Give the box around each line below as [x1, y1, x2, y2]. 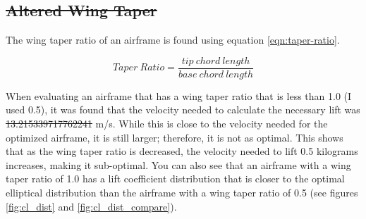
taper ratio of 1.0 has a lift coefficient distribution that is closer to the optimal [6, 171, 345, 186]
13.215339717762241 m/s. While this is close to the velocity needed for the [6, 116, 328, 131]
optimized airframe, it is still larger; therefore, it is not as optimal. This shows [6, 130, 343, 144]
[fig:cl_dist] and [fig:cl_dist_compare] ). [6, 199, 177, 213]
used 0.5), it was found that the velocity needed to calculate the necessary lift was [6, 102, 360, 117]
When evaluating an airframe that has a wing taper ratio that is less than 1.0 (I [6, 88, 352, 103]
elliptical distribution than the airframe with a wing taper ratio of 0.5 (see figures [6, 185, 358, 200]
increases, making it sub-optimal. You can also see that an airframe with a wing [6, 157, 351, 172]
